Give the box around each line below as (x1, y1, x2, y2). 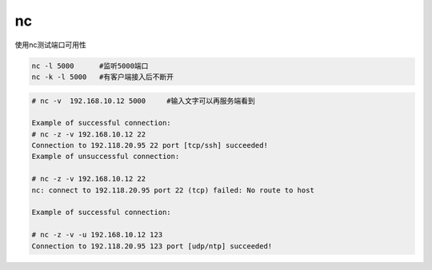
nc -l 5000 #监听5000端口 (31, 61, 149, 70)
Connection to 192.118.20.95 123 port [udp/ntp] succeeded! (31, 241, 273, 251)
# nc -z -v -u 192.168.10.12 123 (31, 230, 163, 240)
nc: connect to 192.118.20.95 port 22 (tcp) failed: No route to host (31, 185, 315, 195)
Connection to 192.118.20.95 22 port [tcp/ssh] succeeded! (31, 141, 268, 150)
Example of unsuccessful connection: (31, 152, 180, 161)
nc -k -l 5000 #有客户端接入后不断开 (31, 72, 174, 81)
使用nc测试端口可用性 (14, 40, 87, 50)
